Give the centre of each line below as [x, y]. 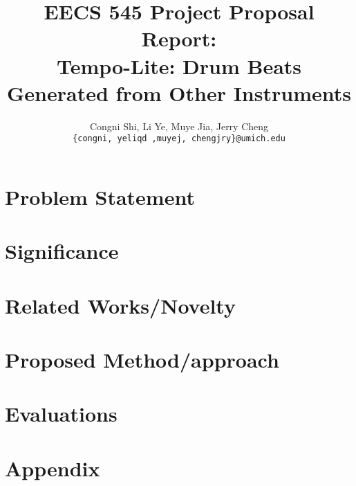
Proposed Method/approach [142, 360]
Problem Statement [100, 196]
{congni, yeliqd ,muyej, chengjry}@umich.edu [179, 139]
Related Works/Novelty [120, 305]
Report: [179, 38]
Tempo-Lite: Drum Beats [179, 65]
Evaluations [61, 414]
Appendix [53, 468]
